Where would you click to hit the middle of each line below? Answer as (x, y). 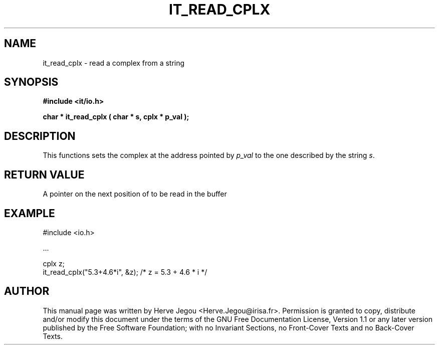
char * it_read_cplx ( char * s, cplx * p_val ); (116, 117)
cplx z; (54, 263)
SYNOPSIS (31, 82)
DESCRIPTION (40, 136)
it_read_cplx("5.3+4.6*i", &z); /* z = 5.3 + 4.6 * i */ (125, 272)
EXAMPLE (30, 213)
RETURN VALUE (44, 174)
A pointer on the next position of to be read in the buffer (135, 194)
